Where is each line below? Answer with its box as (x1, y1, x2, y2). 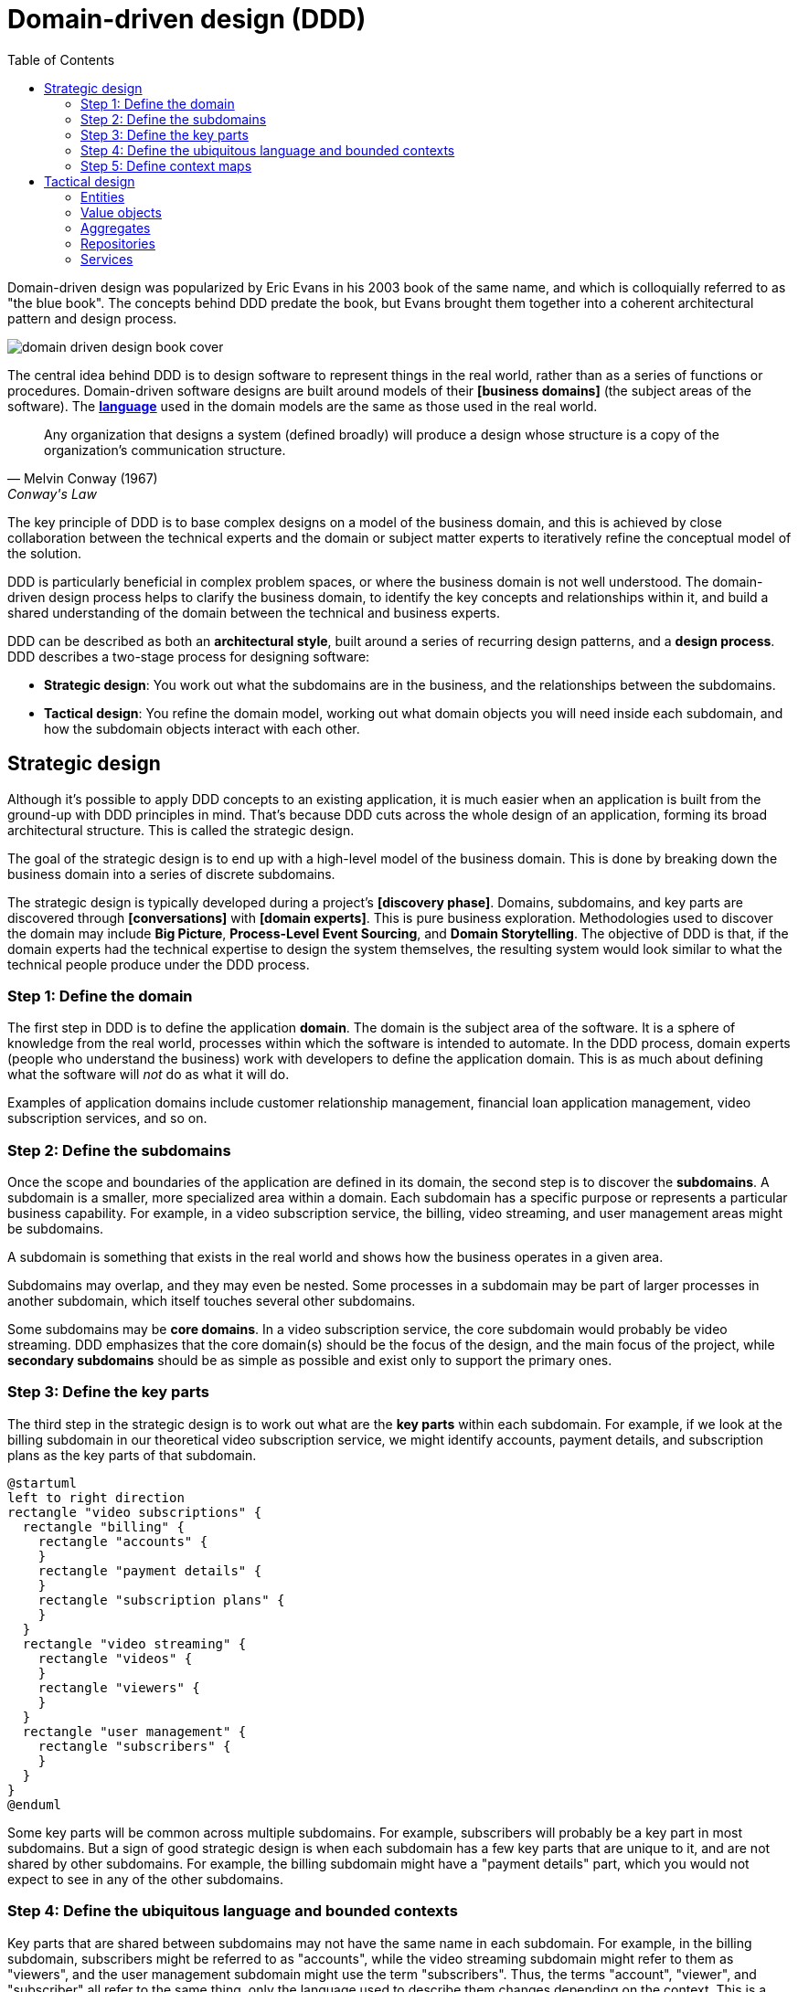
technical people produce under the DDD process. (7, 956, 310, 972)
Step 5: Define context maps (80, 157, 252, 174)
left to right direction (7, 1489, 185, 1505)
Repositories (80, 235, 155, 251)
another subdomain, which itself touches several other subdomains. (7, 1293, 416, 1309)
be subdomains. (7, 1221, 104, 1237)
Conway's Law (7, 485, 97, 502)
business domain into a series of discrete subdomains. (7, 865, 335, 882)
